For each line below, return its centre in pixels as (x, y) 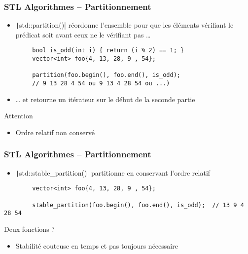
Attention (18, 116)
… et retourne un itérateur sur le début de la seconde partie (105, 99)
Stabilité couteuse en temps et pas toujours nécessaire (97, 245)
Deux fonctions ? (29, 229)
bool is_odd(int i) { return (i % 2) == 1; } (108, 51)
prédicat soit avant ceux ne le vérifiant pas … (83, 34)
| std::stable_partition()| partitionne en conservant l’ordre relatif (113, 172)
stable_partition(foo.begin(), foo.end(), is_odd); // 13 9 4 (138, 205)
